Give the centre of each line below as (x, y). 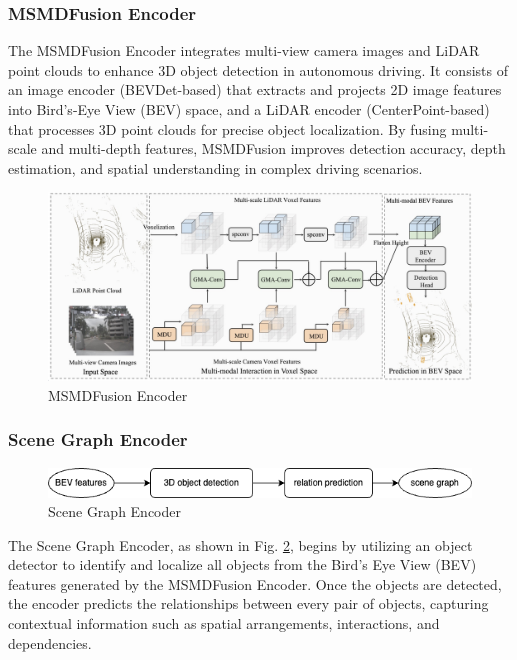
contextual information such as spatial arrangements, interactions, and (224, 623)
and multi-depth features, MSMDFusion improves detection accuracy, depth (273, 148)
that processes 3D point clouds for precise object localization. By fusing (227, 128)
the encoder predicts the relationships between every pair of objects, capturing (248, 603)
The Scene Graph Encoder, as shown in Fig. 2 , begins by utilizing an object (240, 544)
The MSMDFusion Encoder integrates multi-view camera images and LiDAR (244, 50)
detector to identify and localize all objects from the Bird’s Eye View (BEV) (242, 564)
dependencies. (50, 642)
